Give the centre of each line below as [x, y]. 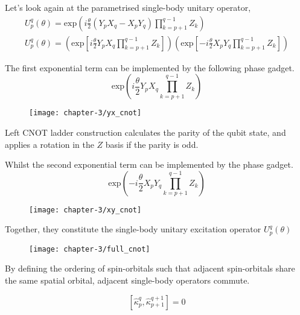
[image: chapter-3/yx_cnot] [85, 113]
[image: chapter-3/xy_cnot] [85, 210]
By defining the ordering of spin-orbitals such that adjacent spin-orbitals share [150, 268]
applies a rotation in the [49, 144]
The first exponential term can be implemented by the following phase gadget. [150, 67]
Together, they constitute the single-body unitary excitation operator [133, 229]
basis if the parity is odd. [152, 144]
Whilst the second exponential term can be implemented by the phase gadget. [149, 164]
